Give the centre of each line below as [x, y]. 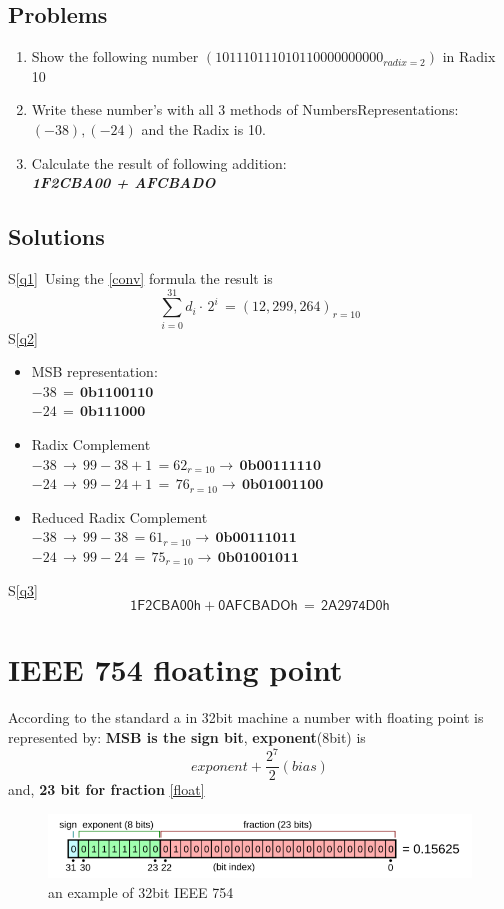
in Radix [469, 56]
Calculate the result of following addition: [159, 162]
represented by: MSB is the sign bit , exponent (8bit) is [187, 736]
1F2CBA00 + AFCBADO [123, 182]
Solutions [56, 236]
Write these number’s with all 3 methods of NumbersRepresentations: [245, 109]
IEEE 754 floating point [175, 669]
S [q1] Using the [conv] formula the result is [140, 277]
